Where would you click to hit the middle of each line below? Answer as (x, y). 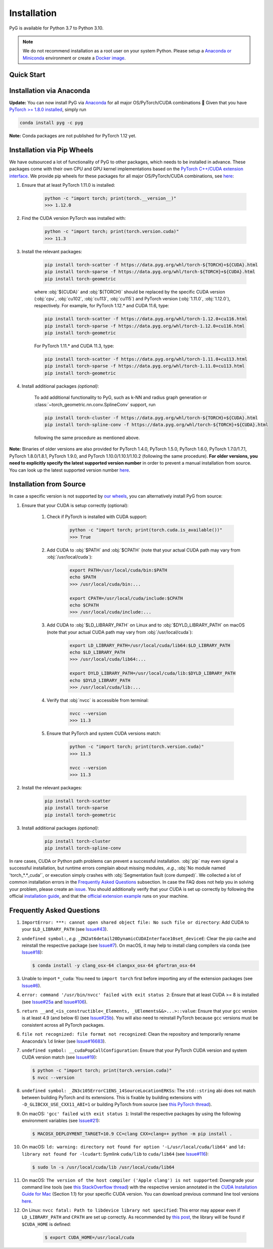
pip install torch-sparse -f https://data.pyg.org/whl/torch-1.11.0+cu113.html (145, 366)
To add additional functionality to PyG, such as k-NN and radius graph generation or (121, 398)
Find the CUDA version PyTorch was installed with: (74, 218)
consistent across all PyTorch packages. (63, 1025)
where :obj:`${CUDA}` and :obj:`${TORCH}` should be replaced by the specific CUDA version (130, 292)
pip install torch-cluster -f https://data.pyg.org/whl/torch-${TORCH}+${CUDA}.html (151, 418)
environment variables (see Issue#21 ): (61, 1121)
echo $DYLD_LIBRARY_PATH (100, 680)
